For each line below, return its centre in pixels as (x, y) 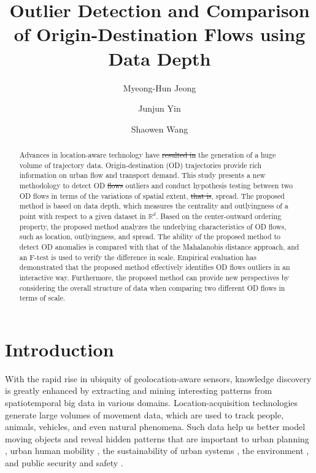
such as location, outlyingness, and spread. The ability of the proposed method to (150, 237)
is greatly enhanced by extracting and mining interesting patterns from (139, 390)
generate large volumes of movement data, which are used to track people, (145, 414)
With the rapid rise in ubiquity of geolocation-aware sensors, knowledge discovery (158, 378)
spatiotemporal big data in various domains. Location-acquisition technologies (152, 403)
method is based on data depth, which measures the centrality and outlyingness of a (154, 206)
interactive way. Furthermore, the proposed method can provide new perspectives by (154, 277)
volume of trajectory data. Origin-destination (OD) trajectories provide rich (141, 165)
